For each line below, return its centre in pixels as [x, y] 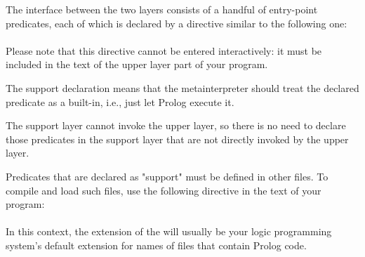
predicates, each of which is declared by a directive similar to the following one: [177, 23]
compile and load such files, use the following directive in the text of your [164, 190]
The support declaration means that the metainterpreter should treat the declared [182, 87]
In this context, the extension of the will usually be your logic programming [169, 231]
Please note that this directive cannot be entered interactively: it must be [164, 50]
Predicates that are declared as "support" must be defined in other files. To [167, 176]
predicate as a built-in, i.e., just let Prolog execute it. [120, 101]
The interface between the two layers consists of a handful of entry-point [162, 9]
